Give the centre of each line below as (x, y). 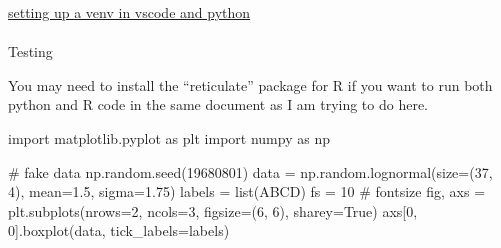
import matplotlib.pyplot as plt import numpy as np (169, 137)
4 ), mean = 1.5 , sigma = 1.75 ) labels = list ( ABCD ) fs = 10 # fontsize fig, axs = (247, 191)
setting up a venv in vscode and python (129, 12)
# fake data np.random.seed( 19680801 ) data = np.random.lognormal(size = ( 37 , (250, 171)
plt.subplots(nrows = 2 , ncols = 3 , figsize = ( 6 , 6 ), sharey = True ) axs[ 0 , (213, 210)
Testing (30, 51)
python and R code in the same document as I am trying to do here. (218, 104)
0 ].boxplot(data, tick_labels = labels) (119, 230)
